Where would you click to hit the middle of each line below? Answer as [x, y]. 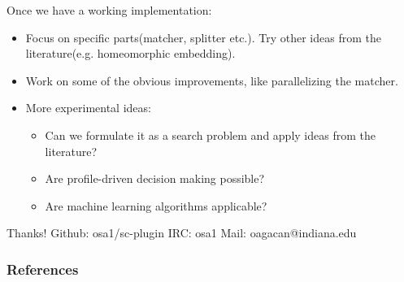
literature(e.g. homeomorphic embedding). [130, 53]
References [43, 269]
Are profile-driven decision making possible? [155, 178]
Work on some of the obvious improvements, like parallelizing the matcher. [212, 80]
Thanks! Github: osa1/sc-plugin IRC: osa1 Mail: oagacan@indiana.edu [182, 233]
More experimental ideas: [88, 108]
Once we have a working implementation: [109, 10]
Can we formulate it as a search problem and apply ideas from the [210, 134]
